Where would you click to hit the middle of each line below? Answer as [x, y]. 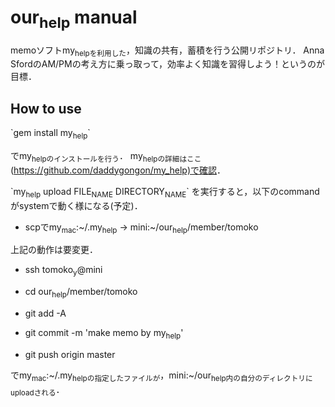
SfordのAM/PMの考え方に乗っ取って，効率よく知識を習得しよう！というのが [168, 64]
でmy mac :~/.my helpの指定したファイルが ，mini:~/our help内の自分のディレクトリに [161, 376]
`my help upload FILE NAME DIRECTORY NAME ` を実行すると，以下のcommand [165, 192]
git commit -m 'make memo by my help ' [104, 333]
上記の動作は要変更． [54, 250]
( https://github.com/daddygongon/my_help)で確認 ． [118, 170]
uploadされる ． [37, 390]
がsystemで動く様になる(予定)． [76, 205]
